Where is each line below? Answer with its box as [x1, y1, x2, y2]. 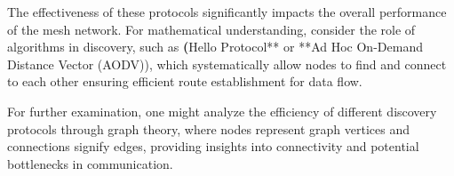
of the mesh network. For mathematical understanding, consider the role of [7, 20, 416, 38]
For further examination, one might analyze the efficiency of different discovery [7, 101, 437, 120]
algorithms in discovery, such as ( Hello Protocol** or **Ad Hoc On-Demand [7, 37, 423, 56]
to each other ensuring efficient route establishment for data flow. [7, 72, 362, 91]
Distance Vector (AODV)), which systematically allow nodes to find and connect [7, 54, 447, 73]
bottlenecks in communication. [7, 154, 173, 172]
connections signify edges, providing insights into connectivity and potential [7, 137, 419, 156]
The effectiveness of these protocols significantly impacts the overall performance [7, 3, 447, 20]
